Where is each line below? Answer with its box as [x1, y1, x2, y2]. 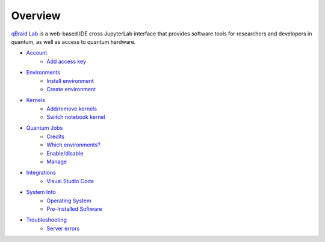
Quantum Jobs [26, 124, 63, 132]
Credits [46, 133, 65, 140]
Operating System [46, 197, 91, 204]
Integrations [26, 169, 57, 177]
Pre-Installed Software [46, 205, 102, 213]
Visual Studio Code [46, 177, 94, 184]
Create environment [46, 85, 96, 92]
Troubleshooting [26, 216, 67, 223]
